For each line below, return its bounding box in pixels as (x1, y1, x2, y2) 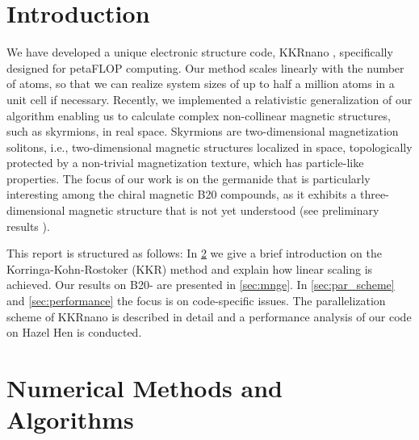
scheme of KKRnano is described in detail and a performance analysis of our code (6, 308, 412, 325)
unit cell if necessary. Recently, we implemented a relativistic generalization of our (6, 90, 413, 107)
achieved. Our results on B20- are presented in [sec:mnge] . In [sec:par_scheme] (6, 276, 395, 293)
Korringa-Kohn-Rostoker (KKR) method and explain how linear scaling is (6, 260, 373, 277)
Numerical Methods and (6, 371, 283, 404)
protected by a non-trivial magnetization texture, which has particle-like (6, 154, 364, 171)
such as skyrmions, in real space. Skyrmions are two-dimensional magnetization (6, 123, 399, 140)
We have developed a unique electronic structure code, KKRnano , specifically (6, 44, 393, 61)
